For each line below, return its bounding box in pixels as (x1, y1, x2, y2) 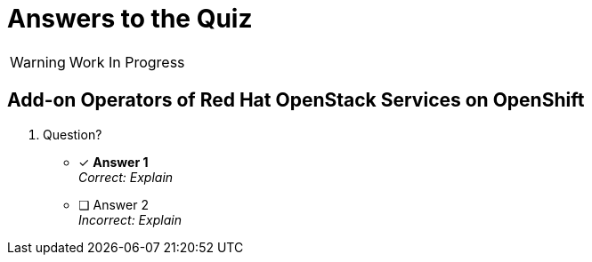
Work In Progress (69, 52, 185, 71)
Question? (43, 126, 102, 142)
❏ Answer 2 (78, 196, 149, 212)
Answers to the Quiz (7, 4, 253, 34)
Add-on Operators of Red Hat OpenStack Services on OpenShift (7, 89, 585, 112)
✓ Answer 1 (78, 154, 149, 170)
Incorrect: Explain (78, 211, 182, 227)
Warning (10, 52, 66, 71)
